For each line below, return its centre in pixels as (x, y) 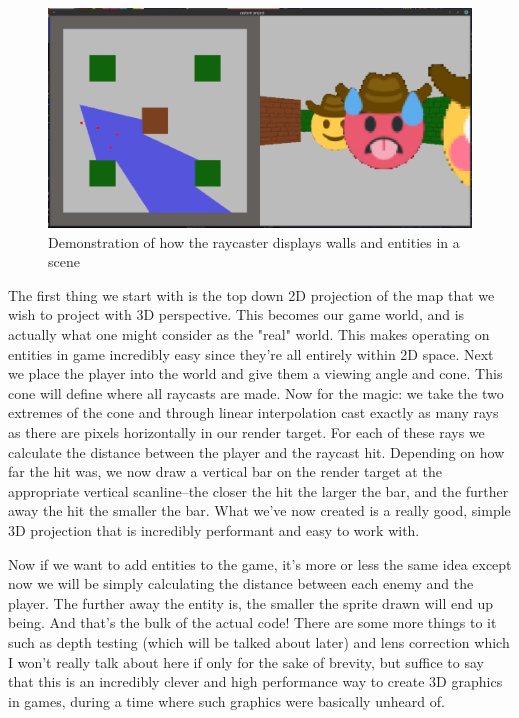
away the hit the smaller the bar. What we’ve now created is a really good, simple (259, 510)
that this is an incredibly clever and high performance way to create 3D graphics (255, 681)
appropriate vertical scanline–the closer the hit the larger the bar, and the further (258, 490)
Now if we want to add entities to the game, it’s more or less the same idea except (260, 563)
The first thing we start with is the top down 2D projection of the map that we (251, 294)
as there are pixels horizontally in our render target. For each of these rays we (246, 432)
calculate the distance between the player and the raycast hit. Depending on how (256, 451)
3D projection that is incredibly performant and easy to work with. (214, 529)
